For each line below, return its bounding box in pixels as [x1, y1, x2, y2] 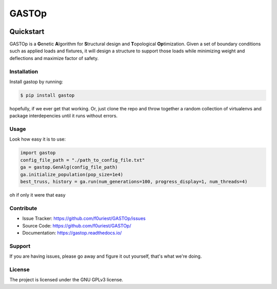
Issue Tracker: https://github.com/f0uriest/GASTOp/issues [22, 216, 146, 222]
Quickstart [9, 27, 45, 36]
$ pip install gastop [20, 92, 75, 98]
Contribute [9, 204, 37, 211]
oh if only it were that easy [9, 192, 66, 198]
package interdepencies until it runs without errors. [9, 113, 118, 119]
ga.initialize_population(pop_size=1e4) [20, 171, 123, 177]
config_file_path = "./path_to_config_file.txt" [20, 157, 145, 163]
